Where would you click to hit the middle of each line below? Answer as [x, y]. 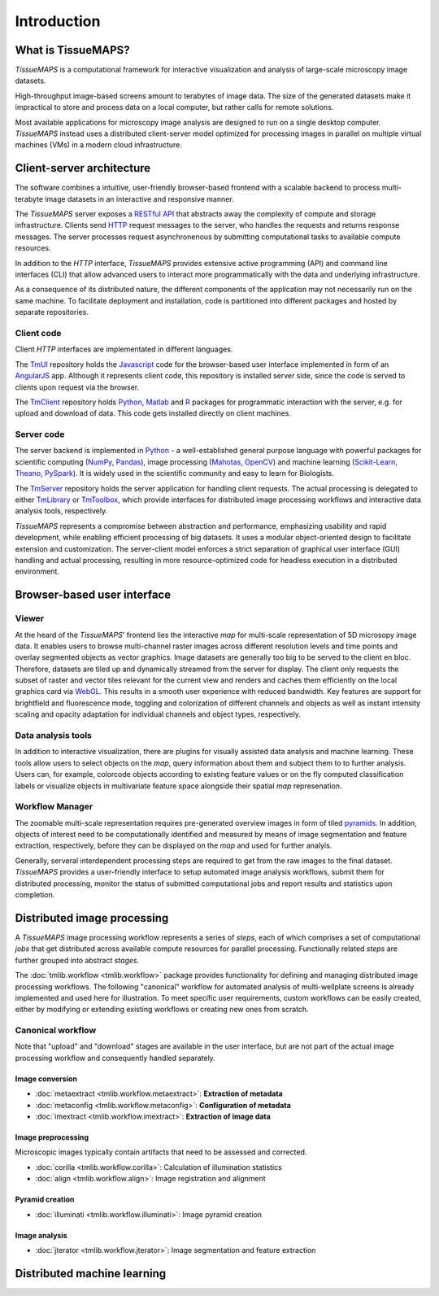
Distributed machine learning [91, 1273]
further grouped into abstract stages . [77, 960]
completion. [35, 895]
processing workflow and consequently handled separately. [115, 1058]
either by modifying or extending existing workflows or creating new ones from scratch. [162, 1010]
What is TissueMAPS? [72, 50]
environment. [37, 572]
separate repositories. [52, 312]
